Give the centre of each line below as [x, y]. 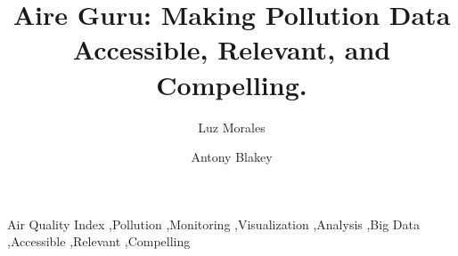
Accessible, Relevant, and [232, 49]
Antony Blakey [232, 157]
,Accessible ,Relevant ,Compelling [99, 241]
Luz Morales [232, 127]
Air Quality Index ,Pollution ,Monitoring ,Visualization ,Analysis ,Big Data [213, 224]
